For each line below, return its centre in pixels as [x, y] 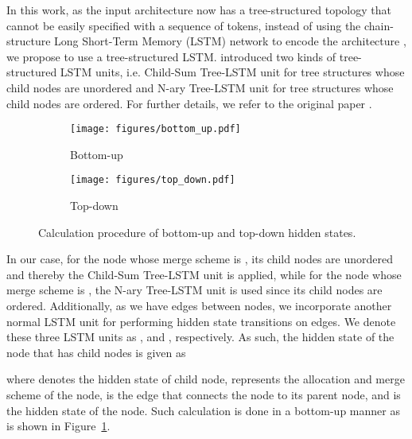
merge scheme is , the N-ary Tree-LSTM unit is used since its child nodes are [194, 290]
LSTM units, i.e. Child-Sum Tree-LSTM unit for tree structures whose [232, 72]
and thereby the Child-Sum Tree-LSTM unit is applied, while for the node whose [204, 274]
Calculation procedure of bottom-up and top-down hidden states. [197, 232]
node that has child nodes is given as [96, 352]
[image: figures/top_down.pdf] [153, 180]
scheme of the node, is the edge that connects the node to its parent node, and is [204, 394]
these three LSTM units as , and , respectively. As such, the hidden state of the [200, 337]
